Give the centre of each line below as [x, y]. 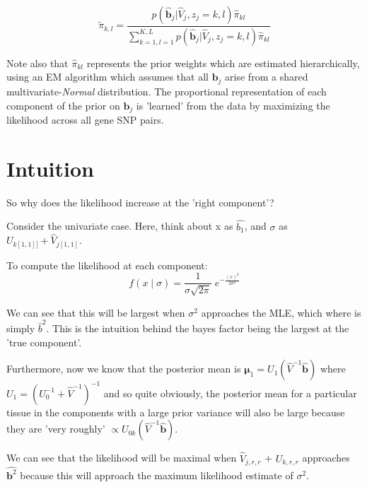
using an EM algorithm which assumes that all [107, 77]
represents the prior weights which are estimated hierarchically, [223, 63]
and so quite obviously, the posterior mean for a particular [230, 393]
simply [21, 328]
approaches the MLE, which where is [281, 312]
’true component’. [44, 342]
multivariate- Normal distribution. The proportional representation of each [167, 91]
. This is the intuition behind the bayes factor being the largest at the [198, 328]
